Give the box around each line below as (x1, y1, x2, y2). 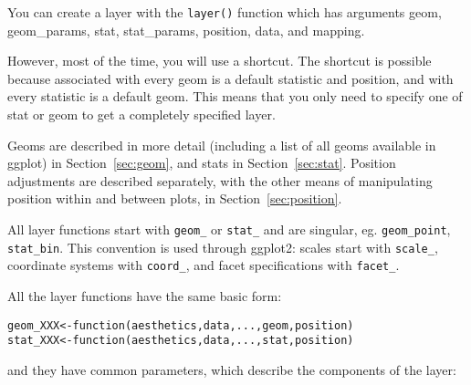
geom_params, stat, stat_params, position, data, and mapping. (7, 20, 365, 39)
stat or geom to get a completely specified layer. (7, 105, 276, 124)
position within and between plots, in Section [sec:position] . (7, 189, 342, 208)
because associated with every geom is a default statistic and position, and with (7, 68, 454, 88)
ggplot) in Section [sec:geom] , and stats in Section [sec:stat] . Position (7, 153, 396, 172)
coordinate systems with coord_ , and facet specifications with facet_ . (7, 255, 400, 275)
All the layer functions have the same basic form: (7, 286, 282, 305)
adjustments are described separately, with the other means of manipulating (7, 171, 433, 190)
